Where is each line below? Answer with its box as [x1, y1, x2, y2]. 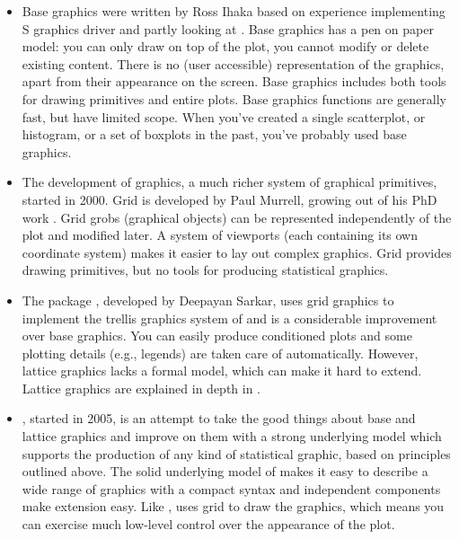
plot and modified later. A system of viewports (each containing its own [22, 225, 419, 244]
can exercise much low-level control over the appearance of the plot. [22, 515, 395, 534]
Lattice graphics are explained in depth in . [22, 378, 261, 397]
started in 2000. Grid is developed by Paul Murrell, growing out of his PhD [22, 190, 437, 208]
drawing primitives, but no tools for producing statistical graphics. [22, 261, 389, 279]
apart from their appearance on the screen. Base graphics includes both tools [22, 72, 446, 91]
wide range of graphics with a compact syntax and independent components [22, 479, 441, 498]
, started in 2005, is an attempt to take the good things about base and [22, 409, 416, 428]
